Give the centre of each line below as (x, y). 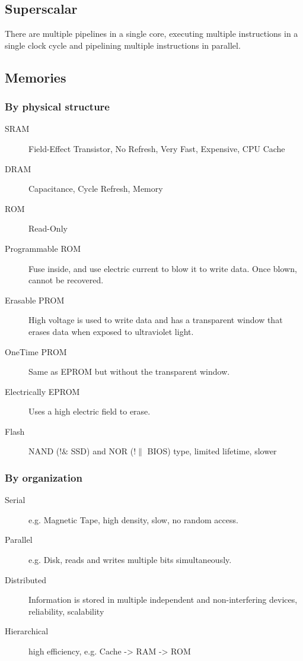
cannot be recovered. (66, 280)
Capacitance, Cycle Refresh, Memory (96, 189)
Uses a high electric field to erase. (90, 411)
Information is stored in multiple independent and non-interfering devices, (163, 600)
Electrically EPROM (42, 391)
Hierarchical (27, 631)
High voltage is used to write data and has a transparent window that (156, 320)
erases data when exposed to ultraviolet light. (111, 331)
